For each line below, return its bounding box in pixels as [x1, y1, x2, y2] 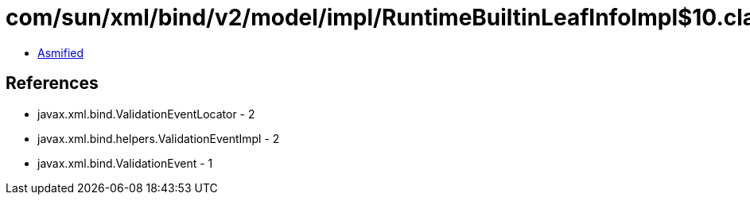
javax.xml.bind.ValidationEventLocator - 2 [37, 106, 255, 121]
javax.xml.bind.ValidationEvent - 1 [37, 156, 213, 170]
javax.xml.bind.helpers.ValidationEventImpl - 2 [37, 131, 280, 145]
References [6, 73, 99, 94]
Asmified [37, 45, 84, 60]
